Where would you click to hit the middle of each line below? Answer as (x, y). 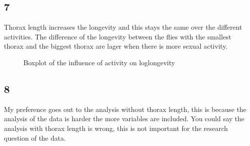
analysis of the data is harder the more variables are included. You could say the (124, 119)
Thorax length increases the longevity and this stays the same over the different (123, 27)
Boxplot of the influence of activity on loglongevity (99, 62)
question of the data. (35, 137)
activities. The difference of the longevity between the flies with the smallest (118, 36)
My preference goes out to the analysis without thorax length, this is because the (125, 109)
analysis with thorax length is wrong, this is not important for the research (116, 128)
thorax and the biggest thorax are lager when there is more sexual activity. (116, 46)
